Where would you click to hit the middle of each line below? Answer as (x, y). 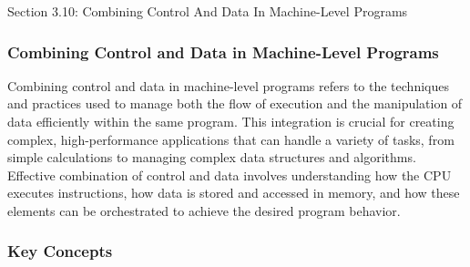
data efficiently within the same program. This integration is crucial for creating (231, 121)
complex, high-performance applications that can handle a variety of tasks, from (231, 139)
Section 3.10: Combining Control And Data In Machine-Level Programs (208, 11)
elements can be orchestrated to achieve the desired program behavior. (204, 210)
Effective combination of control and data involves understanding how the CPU (230, 175)
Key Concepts (60, 251)
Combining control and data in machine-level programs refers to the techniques (228, 85)
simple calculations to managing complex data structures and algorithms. (212, 157)
